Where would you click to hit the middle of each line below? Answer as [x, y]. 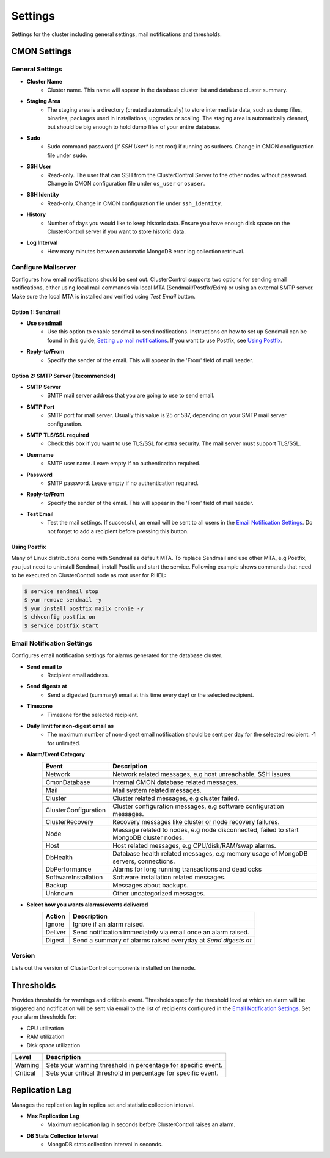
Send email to [44, 666]
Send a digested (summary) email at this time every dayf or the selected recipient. [151, 695]
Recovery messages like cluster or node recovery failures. [196, 821]
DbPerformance [68, 869]
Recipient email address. [78, 675]
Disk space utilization [53, 1045]
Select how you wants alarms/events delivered [87, 905]
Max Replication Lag [53, 1116]
